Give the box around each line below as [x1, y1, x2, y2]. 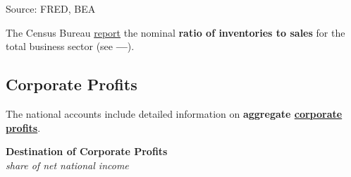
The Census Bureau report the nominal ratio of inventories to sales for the [6, 25, 345, 39]
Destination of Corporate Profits [6, 144, 168, 159]
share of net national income [6, 157, 129, 172]
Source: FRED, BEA [6, 1, 96, 16]
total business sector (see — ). [6, 39, 135, 54]
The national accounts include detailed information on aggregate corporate [6, 106, 343, 121]
